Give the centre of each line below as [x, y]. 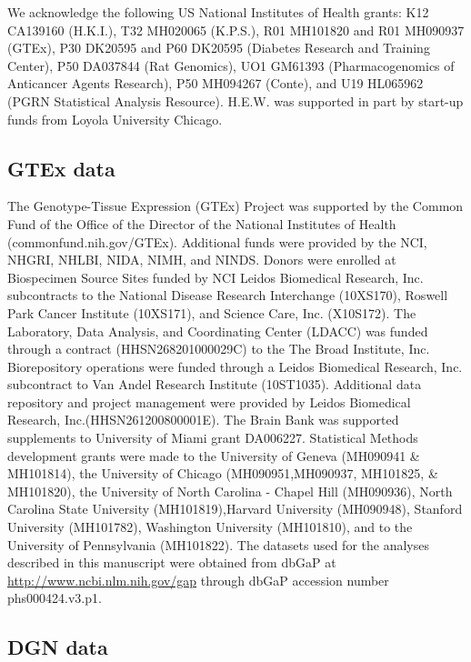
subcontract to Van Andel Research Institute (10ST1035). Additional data [215, 384]
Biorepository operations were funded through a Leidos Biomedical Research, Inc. [235, 366]
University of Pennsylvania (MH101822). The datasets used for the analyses [218, 544]
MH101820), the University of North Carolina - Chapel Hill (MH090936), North [230, 491]
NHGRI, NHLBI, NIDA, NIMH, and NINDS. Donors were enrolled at [202, 260]
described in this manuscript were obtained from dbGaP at [172, 562]
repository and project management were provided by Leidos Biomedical [209, 401]
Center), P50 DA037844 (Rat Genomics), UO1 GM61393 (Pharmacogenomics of [231, 65]
